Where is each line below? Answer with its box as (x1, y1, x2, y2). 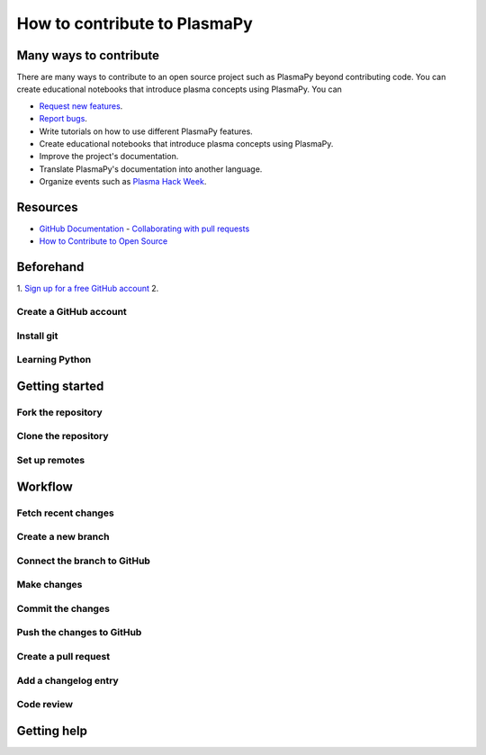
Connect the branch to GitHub (16, 554, 150, 567)
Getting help (16, 723, 87, 738)
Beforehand (16, 259, 85, 274)
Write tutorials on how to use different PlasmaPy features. (39, 126, 254, 137)
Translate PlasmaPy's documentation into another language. (39, 163, 263, 175)
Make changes (16, 579, 83, 591)
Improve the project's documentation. (39, 151, 179, 162)
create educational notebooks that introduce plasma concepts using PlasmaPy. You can (16, 84, 342, 94)
